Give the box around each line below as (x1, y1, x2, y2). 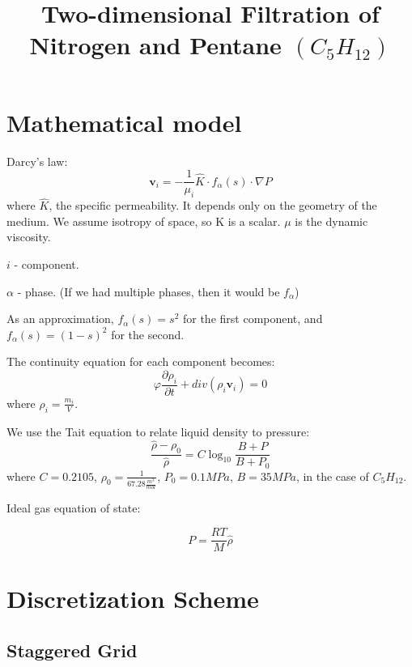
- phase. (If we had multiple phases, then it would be (17, 283, 280, 300)
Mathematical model (6, 105, 242, 138)
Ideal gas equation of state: (6, 499, 141, 516)
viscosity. (6, 228, 51, 245)
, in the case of (295, 467, 369, 484)
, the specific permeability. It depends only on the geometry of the (49, 197, 377, 214)
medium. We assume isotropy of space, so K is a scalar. (6, 212, 281, 229)
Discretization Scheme (6, 582, 259, 615)
